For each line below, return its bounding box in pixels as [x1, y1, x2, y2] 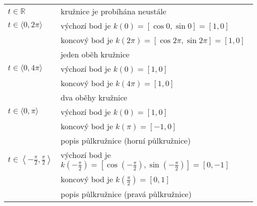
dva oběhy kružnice [60, 92, 128, 103]
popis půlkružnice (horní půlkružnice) [60, 135, 191, 146]
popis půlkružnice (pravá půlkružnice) [60, 188, 192, 200]
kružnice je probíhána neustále [60, 5, 167, 17]
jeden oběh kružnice [60, 49, 129, 60]
